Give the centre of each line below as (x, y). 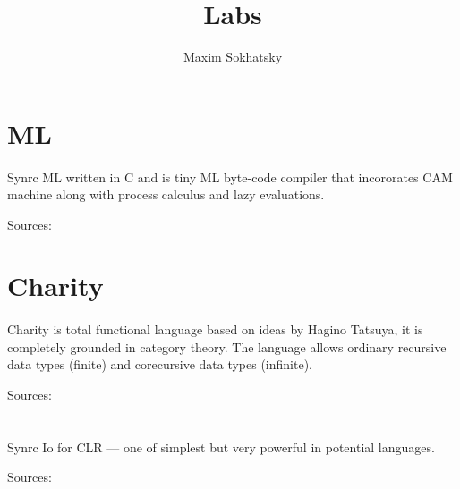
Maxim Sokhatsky (233, 57)
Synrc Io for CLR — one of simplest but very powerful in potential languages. (221, 447)
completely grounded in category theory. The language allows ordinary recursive (227, 346)
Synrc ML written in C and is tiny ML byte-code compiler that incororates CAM (230, 177)
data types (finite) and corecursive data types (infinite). (160, 364)
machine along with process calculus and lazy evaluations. (166, 194)
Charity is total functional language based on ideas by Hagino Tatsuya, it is (215, 329)
